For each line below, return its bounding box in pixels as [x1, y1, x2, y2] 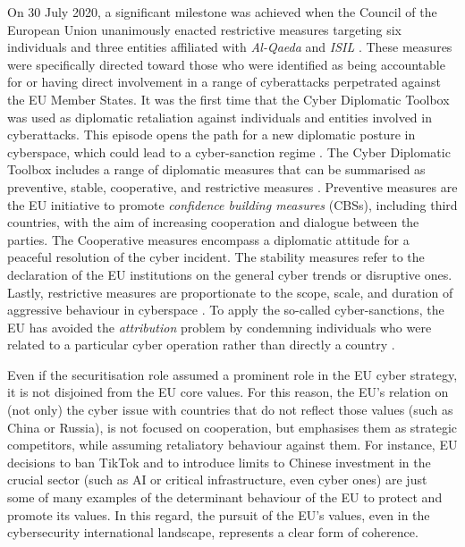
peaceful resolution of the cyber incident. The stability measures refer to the [7, 248, 425, 266]
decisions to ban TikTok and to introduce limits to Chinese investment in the [7, 452, 431, 471]
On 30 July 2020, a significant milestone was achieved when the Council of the [7, 3, 437, 21]
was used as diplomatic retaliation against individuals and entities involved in [7, 107, 432, 126]
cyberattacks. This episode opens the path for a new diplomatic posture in [7, 125, 416, 144]
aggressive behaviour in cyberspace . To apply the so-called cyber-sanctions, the [7, 300, 444, 319]
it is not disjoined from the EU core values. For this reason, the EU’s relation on [7, 383, 449, 401]
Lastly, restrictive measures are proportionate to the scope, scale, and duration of [7, 282, 453, 301]
